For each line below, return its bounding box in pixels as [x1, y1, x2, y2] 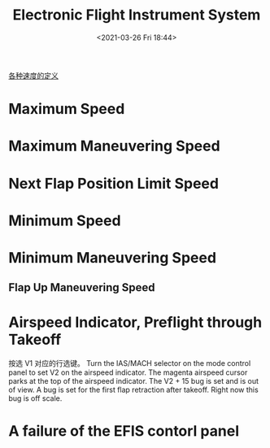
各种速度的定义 [8, 71, 59, 80]
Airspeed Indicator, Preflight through [8, 313, 263, 332]
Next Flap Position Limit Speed [8, 174, 220, 193]
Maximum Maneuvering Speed [8, 137, 221, 155]
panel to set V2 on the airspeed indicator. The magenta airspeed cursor [8, 368, 248, 377]
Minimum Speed [8, 211, 121, 229]
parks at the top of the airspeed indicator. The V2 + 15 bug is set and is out [8, 376, 259, 386]
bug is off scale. [8, 394, 63, 403]
